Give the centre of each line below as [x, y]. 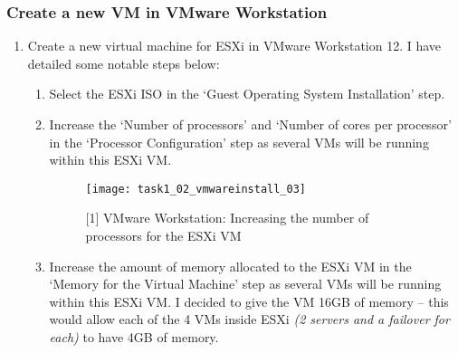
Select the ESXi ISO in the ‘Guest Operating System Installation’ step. [247, 94]
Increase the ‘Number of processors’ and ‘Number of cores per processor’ [250, 124]
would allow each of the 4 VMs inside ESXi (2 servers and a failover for [249, 319]
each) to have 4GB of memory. [134, 337]
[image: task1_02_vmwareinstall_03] [196, 189]
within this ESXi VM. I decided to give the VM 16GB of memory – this [249, 301]
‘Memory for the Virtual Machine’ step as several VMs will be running [245, 284]
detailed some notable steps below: [124, 63]
